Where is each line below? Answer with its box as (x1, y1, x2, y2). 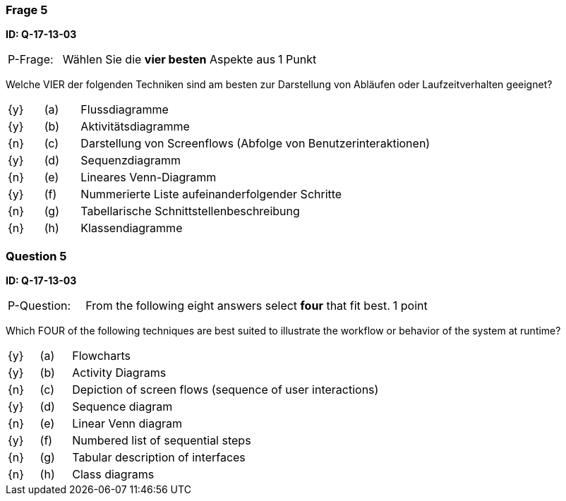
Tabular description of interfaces (72, 450, 246, 465)
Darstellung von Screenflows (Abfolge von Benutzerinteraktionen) (80, 136, 430, 151)
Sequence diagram (72, 399, 173, 414)
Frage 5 (6, 3, 48, 17)
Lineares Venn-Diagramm (80, 170, 217, 185)
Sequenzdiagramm (80, 153, 181, 168)
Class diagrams (72, 467, 155, 482)
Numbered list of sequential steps (72, 433, 251, 448)
